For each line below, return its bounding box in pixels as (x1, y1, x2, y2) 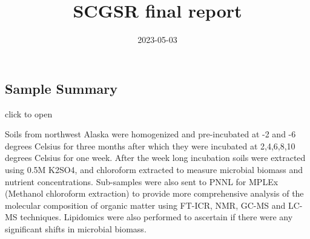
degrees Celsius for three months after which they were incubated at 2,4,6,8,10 (5, 139, 295, 152)
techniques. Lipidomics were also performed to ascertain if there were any (20, 211, 293, 223)
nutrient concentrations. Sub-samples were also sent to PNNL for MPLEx (5, 175, 279, 188)
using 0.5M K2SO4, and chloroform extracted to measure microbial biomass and (5, 163, 303, 175)
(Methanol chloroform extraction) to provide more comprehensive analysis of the (5, 187, 304, 200)
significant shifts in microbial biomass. (5, 222, 147, 235)
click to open (5, 107, 53, 120)
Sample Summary (5, 79, 118, 97)
